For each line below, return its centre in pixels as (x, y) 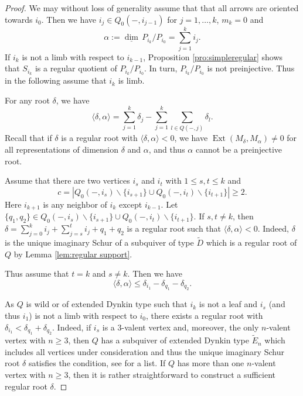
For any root (27, 100)
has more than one (211, 363)
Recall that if (28, 138)
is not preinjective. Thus (251, 68)
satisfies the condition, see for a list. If (97, 363)
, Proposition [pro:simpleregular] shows (213, 56)
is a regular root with (99, 138)
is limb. (131, 80)
